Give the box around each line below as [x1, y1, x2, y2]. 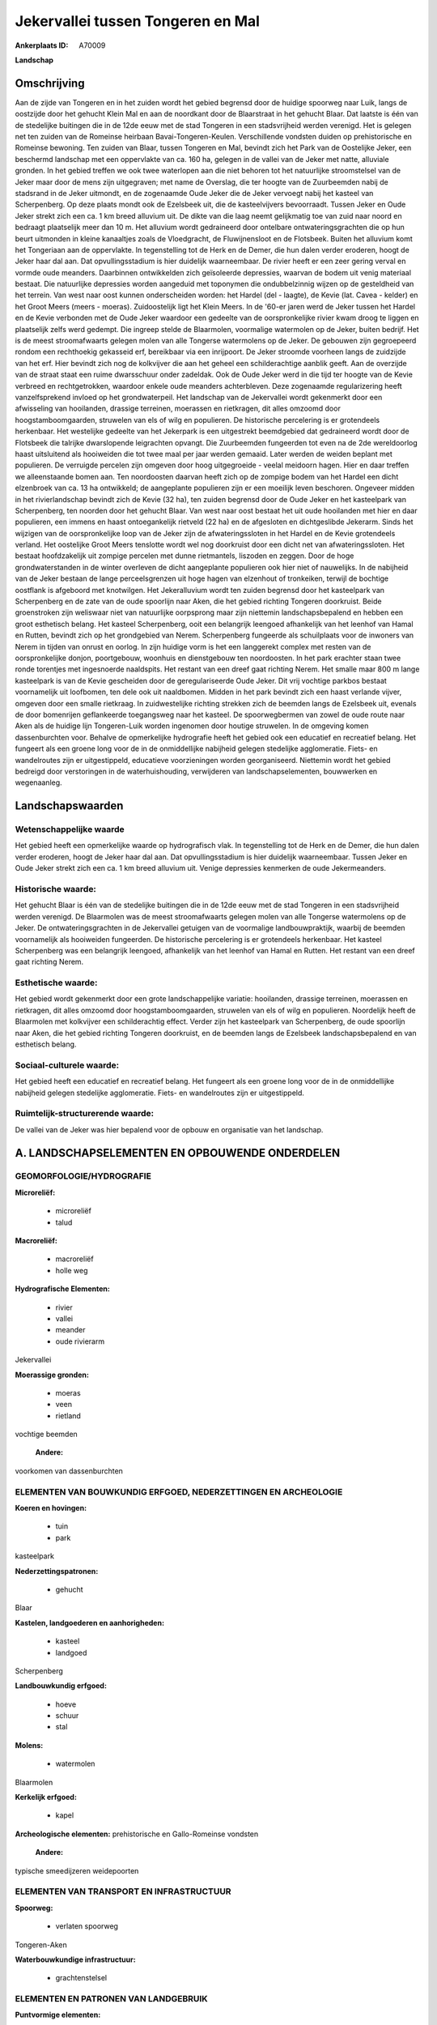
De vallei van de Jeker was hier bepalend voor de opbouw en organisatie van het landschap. [15, 1124, 324, 1134]
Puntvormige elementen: [15, 2010, 101, 2020]
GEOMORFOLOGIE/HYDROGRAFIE [15, 1170, 151, 1182]
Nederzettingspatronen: [15, 1566, 99, 1575]
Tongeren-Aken [15, 1940, 68, 1950]
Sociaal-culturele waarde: [15, 1059, 120, 1071]
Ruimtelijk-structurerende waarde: [15, 1108, 154, 1119]
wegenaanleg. [15, 778, 62, 787]
